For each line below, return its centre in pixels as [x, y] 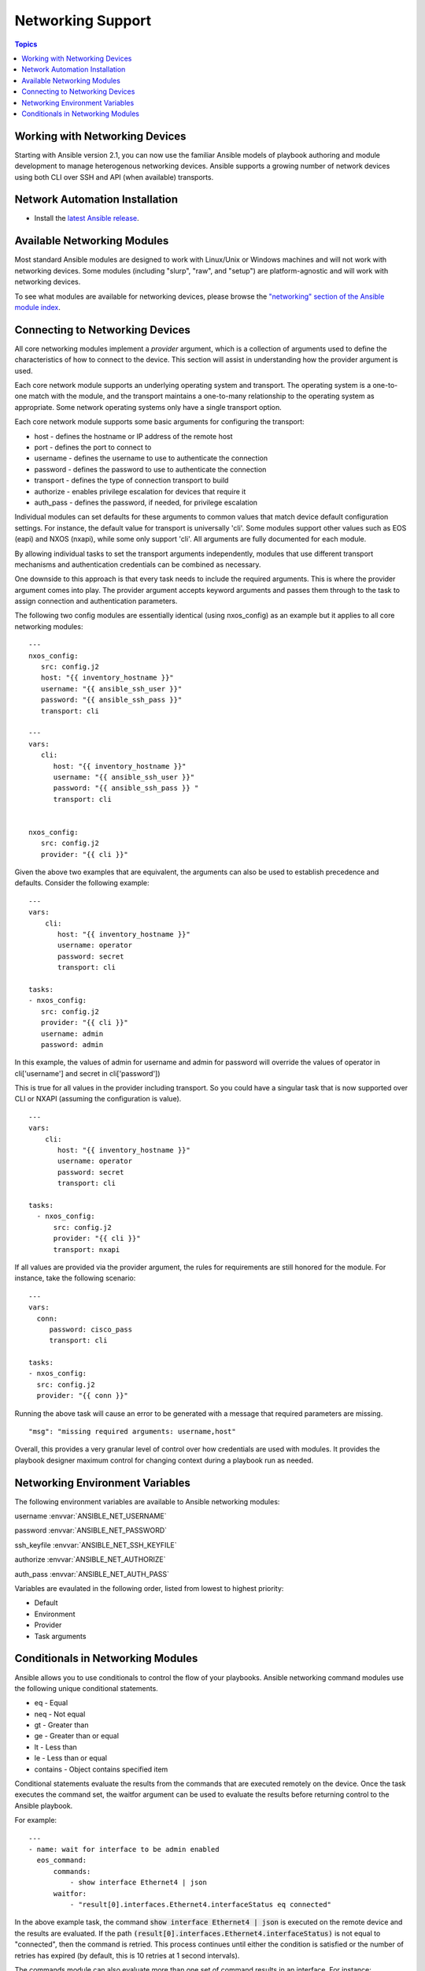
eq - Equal [51, 1703]
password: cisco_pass [91, 1329]
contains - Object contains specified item [101, 1769]
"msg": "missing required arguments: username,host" [132, 1432]
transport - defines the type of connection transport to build [131, 480]
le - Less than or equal [71, 1758]
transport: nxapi [87, 1249]
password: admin [72, 1044]
